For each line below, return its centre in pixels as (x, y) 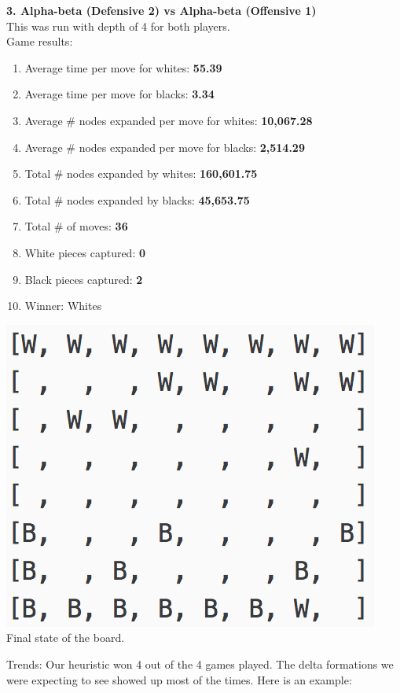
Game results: (40, 41)
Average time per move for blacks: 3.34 (119, 94)
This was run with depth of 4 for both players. (118, 26)
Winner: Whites (63, 306)
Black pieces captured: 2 (84, 279)
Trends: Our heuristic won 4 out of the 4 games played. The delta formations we (200, 664)
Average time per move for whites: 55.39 (123, 67)
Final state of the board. (66, 638)
